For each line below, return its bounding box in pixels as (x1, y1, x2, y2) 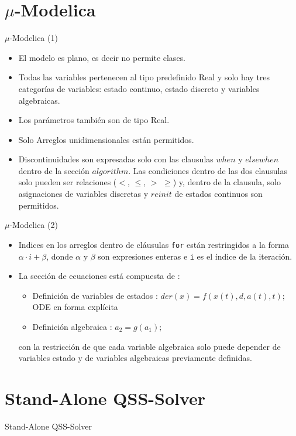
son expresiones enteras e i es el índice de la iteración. (98, 250, 292, 262)
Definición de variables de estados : (32, 289, 158, 301)
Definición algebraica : (32, 320, 112, 332)
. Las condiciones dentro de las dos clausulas (128, 164, 287, 176)
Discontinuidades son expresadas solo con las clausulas (18, 153, 214, 165)
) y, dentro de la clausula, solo (173, 176, 281, 188)
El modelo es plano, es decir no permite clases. (18, 51, 186, 63)
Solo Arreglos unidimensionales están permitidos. (18, 133, 194, 145)
